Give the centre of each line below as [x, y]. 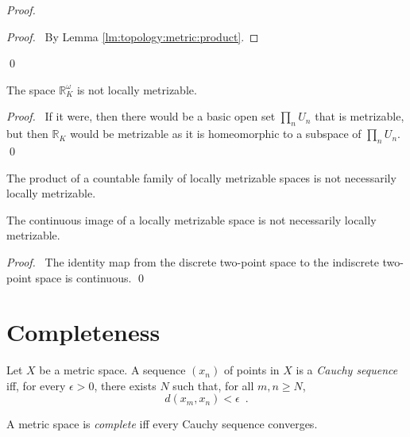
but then [27, 134]
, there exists [125, 385]
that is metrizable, [360, 116]
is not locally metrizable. [137, 89]
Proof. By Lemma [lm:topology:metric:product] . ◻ [133, 36]
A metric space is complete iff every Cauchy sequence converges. [162, 424]
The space [31, 89]
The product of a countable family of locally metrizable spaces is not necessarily [201, 177]
